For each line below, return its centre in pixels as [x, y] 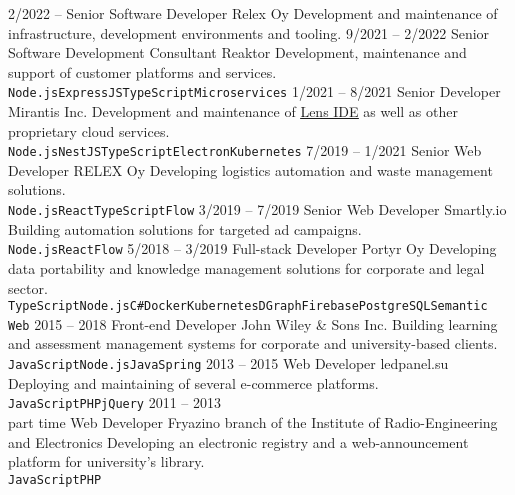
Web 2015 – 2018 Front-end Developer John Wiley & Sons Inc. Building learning [253, 323]
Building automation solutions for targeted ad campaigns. [185, 228]
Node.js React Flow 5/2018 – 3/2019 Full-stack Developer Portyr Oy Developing [252, 248]
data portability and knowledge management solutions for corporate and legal [246, 267]
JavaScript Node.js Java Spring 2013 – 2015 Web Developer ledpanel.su [228, 363]
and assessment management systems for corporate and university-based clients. [253, 343]
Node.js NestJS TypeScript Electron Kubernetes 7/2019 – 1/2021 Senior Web [245, 150]
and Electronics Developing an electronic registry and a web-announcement [238, 441]
